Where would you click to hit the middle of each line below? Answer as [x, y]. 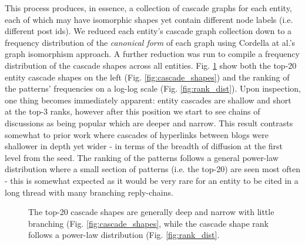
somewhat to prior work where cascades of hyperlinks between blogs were [137, 134]
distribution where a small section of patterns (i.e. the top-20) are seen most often [153, 169]
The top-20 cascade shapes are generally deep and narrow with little [151, 212]
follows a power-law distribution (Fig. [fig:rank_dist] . [124, 235]
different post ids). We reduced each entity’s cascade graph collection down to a [148, 31]
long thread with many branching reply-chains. [89, 192]
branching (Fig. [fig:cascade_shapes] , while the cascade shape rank [149, 223]
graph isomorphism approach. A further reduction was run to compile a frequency [152, 54]
